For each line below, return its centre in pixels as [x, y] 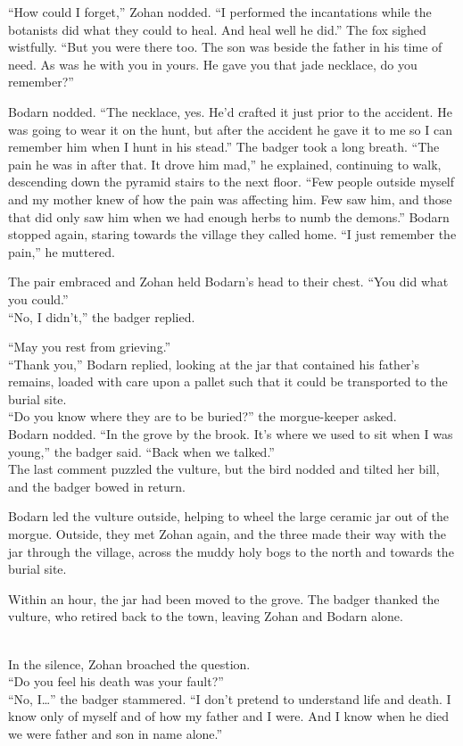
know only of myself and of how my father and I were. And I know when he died [229, 716]
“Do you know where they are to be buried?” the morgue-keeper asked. [203, 416]
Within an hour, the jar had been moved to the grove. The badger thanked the [224, 598]
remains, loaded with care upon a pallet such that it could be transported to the [228, 381]
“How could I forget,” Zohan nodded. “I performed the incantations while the [220, 12]
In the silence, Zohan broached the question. [129, 663]
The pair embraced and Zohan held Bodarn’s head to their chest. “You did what [228, 282]
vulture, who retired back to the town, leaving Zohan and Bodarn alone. [206, 616]
